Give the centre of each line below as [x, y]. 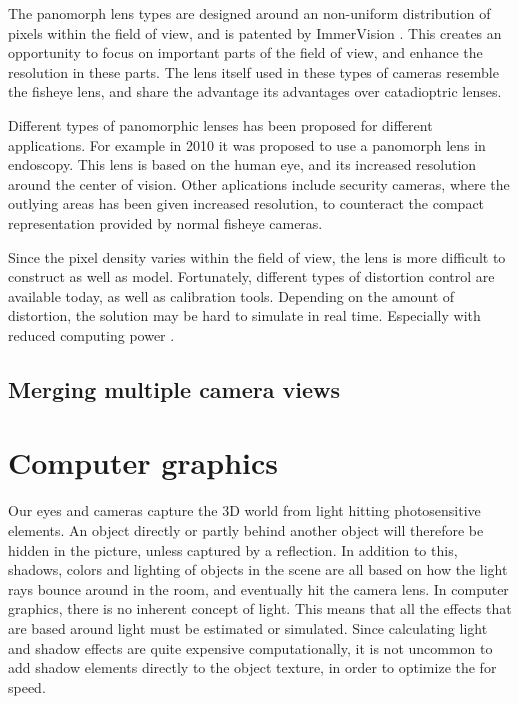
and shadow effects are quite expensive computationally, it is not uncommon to [250, 647]
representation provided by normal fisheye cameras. [165, 222]
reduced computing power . [91, 334]
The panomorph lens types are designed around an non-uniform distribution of [249, 13]
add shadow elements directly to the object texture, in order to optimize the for [252, 667]
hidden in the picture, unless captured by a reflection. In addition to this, [233, 549]
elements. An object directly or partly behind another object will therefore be [246, 530]
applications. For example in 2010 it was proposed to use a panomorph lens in [247, 144]
